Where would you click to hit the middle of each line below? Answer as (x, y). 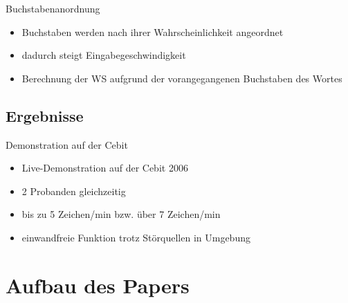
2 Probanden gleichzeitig (74, 191)
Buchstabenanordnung (53, 8)
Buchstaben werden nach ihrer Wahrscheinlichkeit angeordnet (153, 31)
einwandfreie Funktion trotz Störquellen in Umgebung (136, 237)
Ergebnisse (45, 115)
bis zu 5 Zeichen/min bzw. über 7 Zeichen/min (121, 214)
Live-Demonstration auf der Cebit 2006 (105, 168)
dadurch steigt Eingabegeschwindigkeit (104, 55)
